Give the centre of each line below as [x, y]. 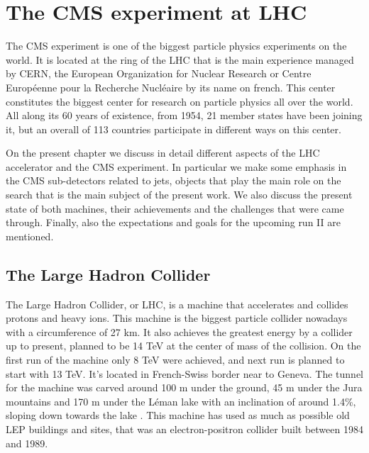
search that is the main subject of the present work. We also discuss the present [179, 195]
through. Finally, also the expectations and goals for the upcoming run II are [173, 222]
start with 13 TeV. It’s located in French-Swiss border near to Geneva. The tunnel [185, 373]
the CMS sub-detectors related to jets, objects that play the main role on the [174, 180]
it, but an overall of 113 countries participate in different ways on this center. [174, 129]
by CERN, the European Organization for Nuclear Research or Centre [159, 73]
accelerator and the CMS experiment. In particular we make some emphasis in [176, 166]
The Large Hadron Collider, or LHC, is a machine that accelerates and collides [177, 304]
